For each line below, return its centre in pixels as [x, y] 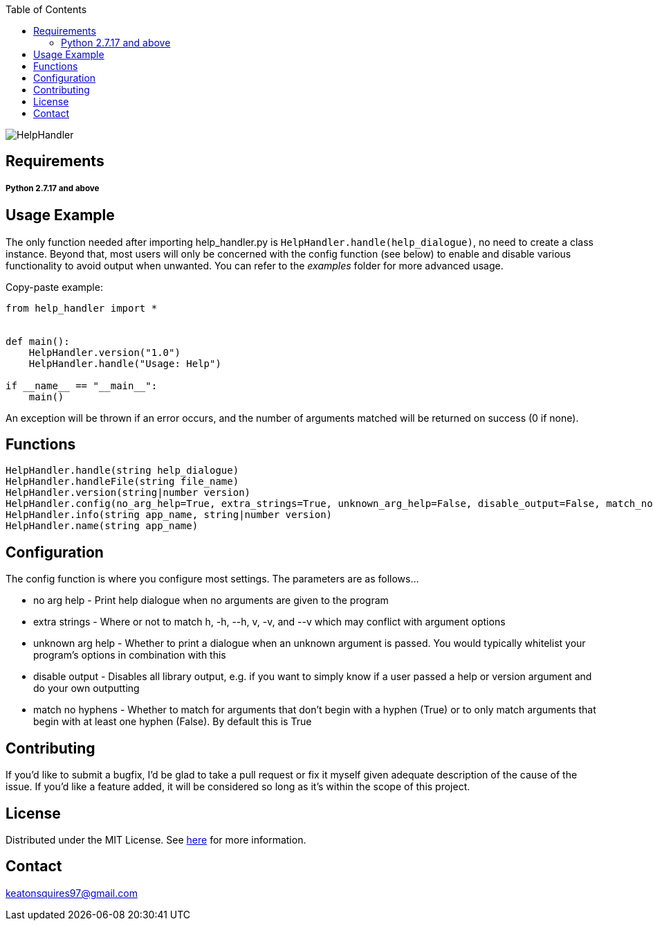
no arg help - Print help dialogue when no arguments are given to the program [211, 600]
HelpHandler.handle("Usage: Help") [125, 363]
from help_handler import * [82, 308]
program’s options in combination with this [130, 655]
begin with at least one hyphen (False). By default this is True [173, 722]
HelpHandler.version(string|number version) [128, 493]
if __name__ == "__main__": [82, 385]
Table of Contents [46, 9]
